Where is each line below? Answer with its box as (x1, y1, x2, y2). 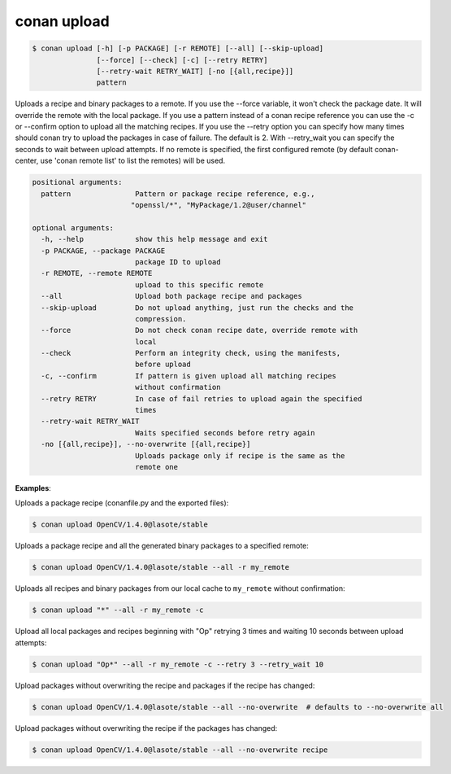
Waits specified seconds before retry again (134, 428, 315, 437)
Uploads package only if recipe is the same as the (134, 451, 345, 460)
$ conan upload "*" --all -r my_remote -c (32, 606, 204, 614)
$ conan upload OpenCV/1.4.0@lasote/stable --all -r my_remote (32, 562, 290, 572)
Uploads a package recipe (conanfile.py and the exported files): (15, 498, 229, 508)
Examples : (15, 483, 52, 492)
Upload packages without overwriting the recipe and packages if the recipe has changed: (15, 680, 315, 690)
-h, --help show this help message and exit (41, 234, 268, 244)
